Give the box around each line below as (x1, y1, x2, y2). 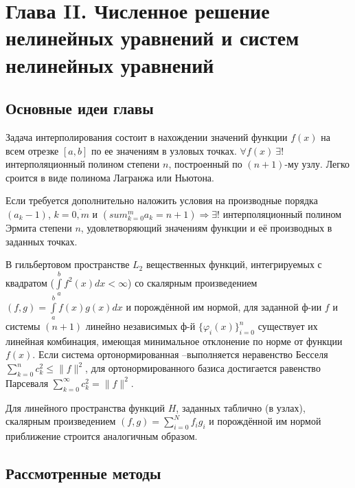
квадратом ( (5, 275, 55, 289)
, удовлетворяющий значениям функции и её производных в (80, 220, 332, 234)
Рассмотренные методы (5, 463, 161, 484)
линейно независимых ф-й (85, 319, 196, 333)
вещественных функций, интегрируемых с (146, 257, 322, 271)
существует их (257, 319, 318, 333)
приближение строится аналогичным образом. (5, 429, 198, 443)
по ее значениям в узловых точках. (91, 143, 237, 157)
